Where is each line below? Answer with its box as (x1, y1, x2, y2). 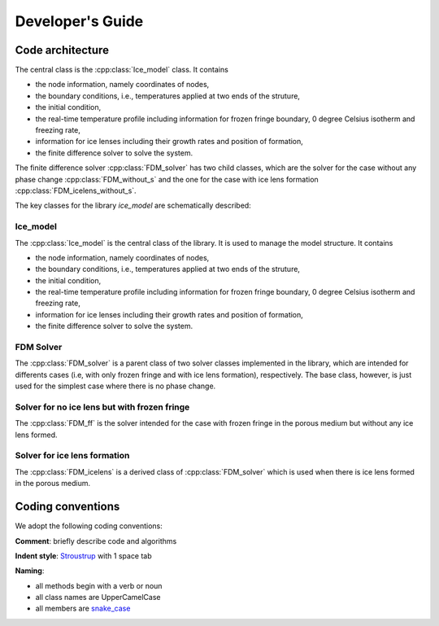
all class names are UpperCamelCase (35, 593, 161, 602)
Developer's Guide (15, 12, 144, 30)
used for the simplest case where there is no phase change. (15, 381, 216, 391)
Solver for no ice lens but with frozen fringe (15, 401, 190, 413)
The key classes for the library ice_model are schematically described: (15, 200, 251, 211)
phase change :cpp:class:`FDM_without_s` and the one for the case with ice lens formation (15, 174, 319, 184)
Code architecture (15, 43, 110, 57)
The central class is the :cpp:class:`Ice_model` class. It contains (15, 65, 229, 75)
